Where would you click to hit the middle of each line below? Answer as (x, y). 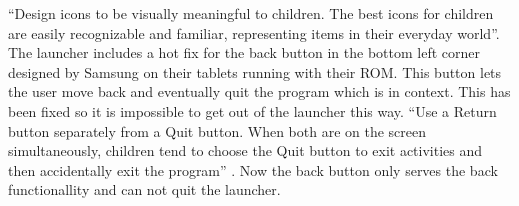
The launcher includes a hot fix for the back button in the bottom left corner (244, 52)
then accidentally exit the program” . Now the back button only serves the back (253, 169)
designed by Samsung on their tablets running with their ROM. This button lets (255, 71)
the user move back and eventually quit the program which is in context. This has (259, 91)
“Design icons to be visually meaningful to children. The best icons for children (251, 13)
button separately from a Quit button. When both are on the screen (217, 130)
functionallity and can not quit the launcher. (144, 189)
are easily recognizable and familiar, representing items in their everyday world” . (254, 32)
